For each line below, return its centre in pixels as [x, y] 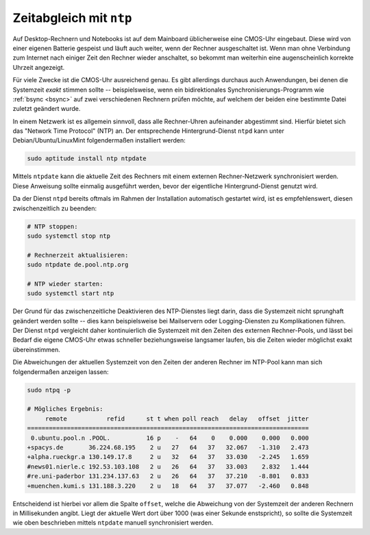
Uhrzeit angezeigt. [39, 67]
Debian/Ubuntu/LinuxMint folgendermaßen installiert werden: [99, 140]
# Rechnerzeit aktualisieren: [78, 255]
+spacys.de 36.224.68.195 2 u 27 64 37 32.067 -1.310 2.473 [168, 447]
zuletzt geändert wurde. [47, 109]
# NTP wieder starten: [65, 284]
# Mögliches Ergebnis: [65, 409]
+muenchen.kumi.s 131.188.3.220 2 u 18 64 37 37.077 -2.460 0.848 [168, 486]
